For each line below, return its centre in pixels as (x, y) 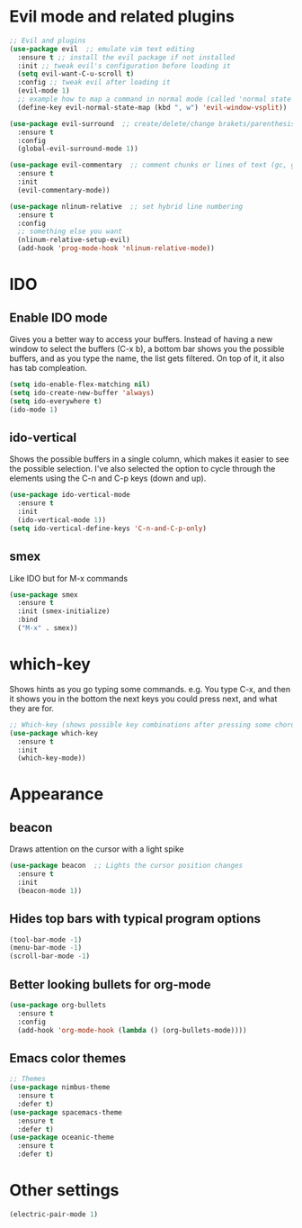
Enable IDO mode (58, 317)
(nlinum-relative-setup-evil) (74, 240)
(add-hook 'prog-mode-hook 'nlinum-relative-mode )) (116, 248)
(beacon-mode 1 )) (50, 890)
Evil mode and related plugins (122, 17)
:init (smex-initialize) (64, 611)
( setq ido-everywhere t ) (56, 401)
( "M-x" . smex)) (48, 628)
